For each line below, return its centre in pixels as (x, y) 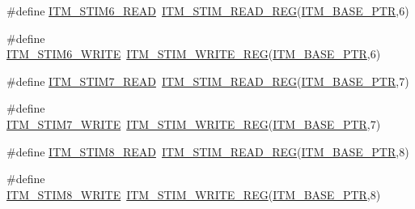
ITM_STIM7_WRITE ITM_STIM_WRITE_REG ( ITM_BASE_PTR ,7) (194, 124)
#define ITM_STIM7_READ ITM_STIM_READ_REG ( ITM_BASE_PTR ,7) (208, 81)
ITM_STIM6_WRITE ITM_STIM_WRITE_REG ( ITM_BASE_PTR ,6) (194, 54)
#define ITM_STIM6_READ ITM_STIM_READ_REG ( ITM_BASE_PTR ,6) (208, 11)
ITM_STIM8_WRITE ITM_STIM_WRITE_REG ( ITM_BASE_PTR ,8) (194, 194)
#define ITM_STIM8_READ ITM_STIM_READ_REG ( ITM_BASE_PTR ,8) (208, 151)
